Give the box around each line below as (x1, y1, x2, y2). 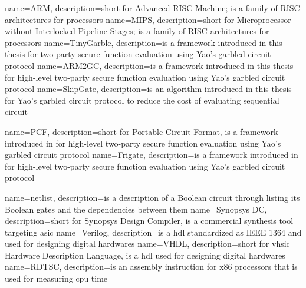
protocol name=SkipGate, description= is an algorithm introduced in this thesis (5, 82, 292, 95)
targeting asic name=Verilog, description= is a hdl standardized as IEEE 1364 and (5, 226, 302, 238)
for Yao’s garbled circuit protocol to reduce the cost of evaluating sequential (5, 94, 279, 106)
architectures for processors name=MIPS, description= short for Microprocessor (5, 13, 291, 25)
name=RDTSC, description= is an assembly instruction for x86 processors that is (5, 260, 298, 273)
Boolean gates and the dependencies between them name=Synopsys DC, (5, 203, 267, 215)
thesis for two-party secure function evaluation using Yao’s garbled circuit (5, 48, 271, 60)
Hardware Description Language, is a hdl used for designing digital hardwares (5, 249, 285, 261)
